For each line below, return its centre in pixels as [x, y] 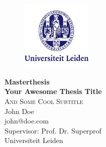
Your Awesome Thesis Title [53, 91]
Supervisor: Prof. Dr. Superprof [53, 130]
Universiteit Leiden [34, 140]
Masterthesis [27, 81]
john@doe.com [27, 121]
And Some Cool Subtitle [44, 101]
